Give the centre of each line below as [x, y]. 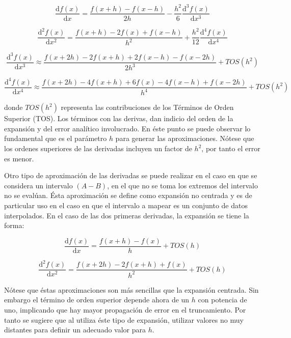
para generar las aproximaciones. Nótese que [185, 138]
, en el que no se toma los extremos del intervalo [182, 185]
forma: [14, 225]
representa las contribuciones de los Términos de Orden [147, 107]
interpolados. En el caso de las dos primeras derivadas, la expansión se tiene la [127, 215]
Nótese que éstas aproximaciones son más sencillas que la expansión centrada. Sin [131, 289]
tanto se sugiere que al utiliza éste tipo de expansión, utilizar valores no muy [124, 319]
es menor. [19, 158]
